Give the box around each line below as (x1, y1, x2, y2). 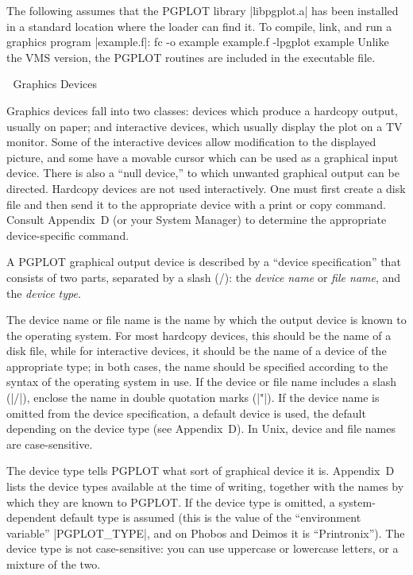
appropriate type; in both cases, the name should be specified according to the (6, 357, 388, 374)
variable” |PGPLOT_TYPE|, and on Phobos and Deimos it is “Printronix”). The (6, 524, 405, 541)
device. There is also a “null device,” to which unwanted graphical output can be (6, 164, 399, 181)
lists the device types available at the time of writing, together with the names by (6, 478, 404, 495)
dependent (6, 509, 57, 526)
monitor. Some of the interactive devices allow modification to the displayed (6, 133, 376, 150)
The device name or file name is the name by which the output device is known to (6, 311, 407, 328)
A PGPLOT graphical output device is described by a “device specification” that (6, 253, 401, 270)
